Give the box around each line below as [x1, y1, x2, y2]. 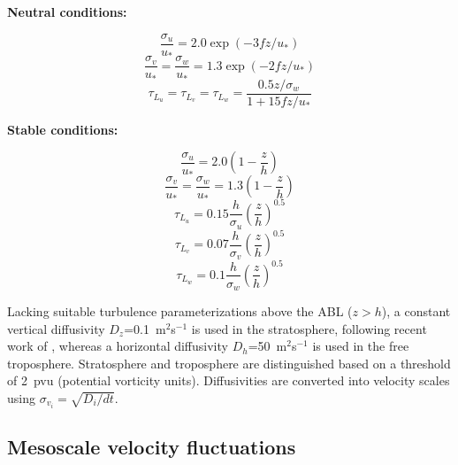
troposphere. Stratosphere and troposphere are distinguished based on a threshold [7, 353, 451, 372]
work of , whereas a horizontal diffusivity [7, 337, 228, 355]
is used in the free [312, 337, 409, 355]
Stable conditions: [7, 120, 118, 138]
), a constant [381, 302, 451, 321]
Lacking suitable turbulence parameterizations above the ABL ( [7, 302, 353, 321]
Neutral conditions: [7, 3, 127, 20]
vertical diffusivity [7, 319, 105, 337]
